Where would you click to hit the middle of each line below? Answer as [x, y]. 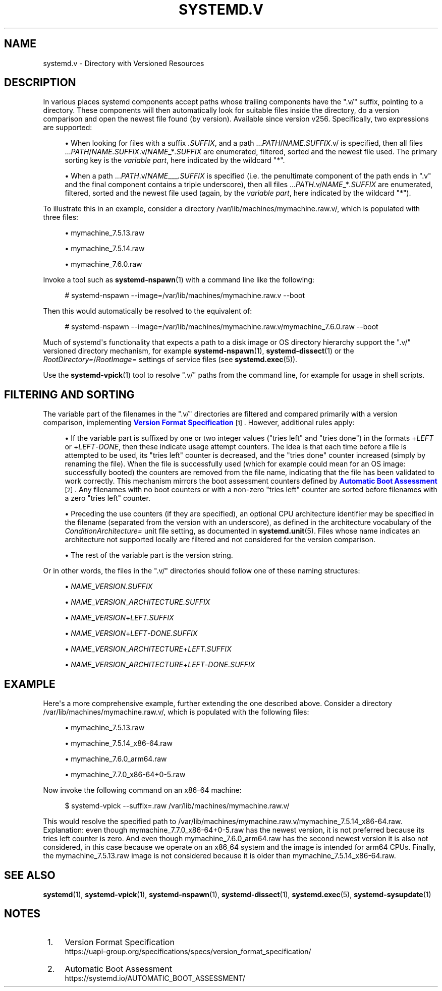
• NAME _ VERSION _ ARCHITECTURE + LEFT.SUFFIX [148, 649]
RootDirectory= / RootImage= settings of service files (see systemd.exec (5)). [170, 360]
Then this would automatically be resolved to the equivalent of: [148, 311]
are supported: [68, 128]
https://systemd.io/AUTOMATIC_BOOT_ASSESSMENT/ [155, 978]
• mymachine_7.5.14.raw [105, 249]
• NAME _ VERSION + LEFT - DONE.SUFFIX [131, 633]
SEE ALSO [30, 875]
